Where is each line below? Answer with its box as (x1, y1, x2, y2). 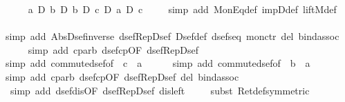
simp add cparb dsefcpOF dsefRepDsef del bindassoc (6, 69, 239, 83)
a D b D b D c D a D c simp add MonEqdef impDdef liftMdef (28, 2, 337, 16)
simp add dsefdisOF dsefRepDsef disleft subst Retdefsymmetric (10, 83, 310, 97)
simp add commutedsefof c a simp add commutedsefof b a (6, 56, 310, 70)
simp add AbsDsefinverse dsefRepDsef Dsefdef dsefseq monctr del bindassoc (6, 29, 339, 43)
